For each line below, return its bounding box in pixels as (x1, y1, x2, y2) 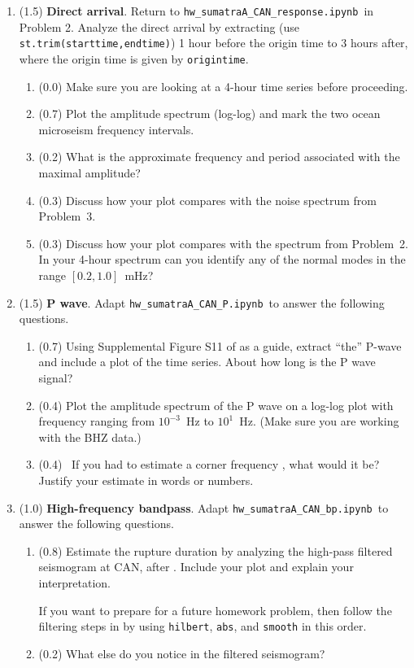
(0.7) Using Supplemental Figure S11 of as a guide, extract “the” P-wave (38, 337, 402, 354)
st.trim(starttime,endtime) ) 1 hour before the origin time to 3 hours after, (19, 34, 408, 51)
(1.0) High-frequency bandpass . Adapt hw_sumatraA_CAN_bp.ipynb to (19, 499, 389, 516)
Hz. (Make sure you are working (239, 413, 399, 430)
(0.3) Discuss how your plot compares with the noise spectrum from (38, 191, 377, 208)
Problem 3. (38, 207, 96, 225)
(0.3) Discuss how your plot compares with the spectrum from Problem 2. (38, 234, 408, 251)
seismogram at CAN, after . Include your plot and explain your (38, 558, 354, 575)
